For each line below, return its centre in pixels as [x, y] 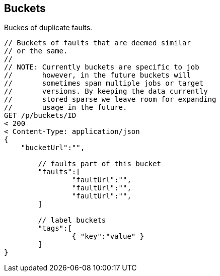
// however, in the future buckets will [97, 75]
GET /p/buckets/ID [40, 116]
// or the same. [36, 51]
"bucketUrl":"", [53, 148]
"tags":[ [55, 228]
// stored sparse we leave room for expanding [110, 99]
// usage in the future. [66, 108]
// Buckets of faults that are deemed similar [97, 43]
